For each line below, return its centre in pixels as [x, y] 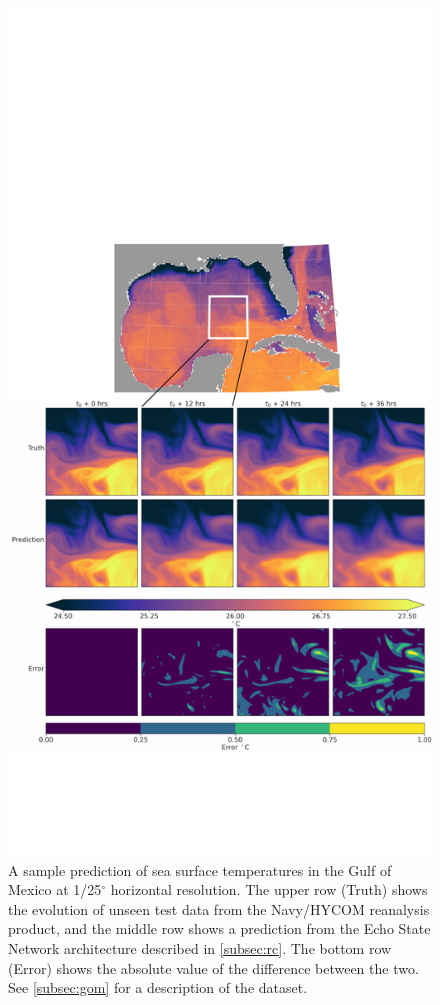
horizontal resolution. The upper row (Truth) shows [269, 889]
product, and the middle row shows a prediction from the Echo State [219, 928]
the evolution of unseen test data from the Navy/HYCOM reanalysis [219, 908]
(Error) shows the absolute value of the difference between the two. [213, 967]
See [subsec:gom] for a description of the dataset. [158, 987]
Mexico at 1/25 [55, 889]
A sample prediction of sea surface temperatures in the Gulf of [200, 869]
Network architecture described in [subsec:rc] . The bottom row [200, 947]
